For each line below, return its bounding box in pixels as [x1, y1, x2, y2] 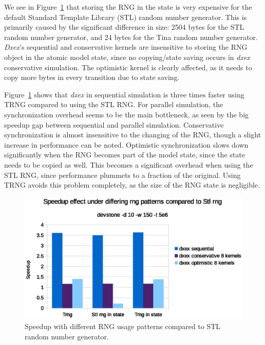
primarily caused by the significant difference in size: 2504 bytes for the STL [4, 22, 244, 32]
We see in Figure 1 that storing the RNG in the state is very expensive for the [4, 2, 252, 12]
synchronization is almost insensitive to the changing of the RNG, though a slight [4, 129, 261, 140]
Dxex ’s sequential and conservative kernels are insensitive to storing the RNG [4, 42, 248, 52]
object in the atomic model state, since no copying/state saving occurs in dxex [4, 51, 250, 62]
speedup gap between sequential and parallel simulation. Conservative [4, 119, 224, 130]
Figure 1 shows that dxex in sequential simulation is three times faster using [4, 89, 244, 99]
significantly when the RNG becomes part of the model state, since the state [4, 149, 245, 160]
